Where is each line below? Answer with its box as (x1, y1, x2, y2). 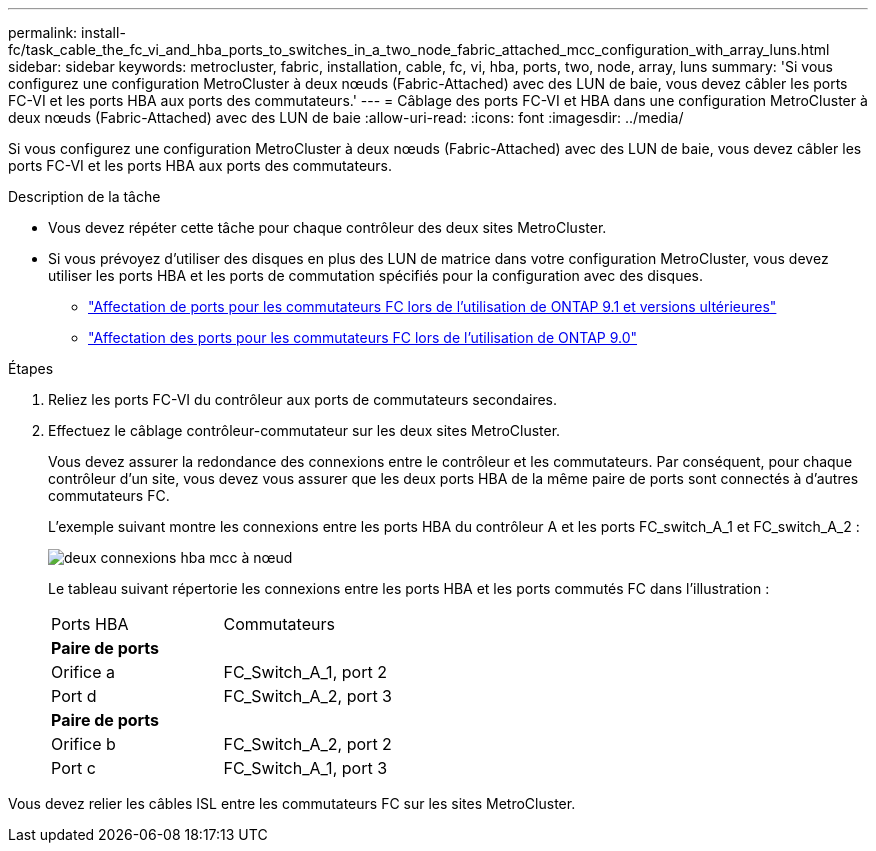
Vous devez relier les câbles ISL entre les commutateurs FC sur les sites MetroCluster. (8, 795, 576, 812)
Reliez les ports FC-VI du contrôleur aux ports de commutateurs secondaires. (48, 391, 558, 408)
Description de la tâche (8, 188, 161, 205)
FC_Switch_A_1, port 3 (223, 758, 388, 778)
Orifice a (51, 662, 116, 682)
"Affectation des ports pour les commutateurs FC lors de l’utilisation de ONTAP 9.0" (88, 329, 638, 346)
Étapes (8, 360, 54, 377)
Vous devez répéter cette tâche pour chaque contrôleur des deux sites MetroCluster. (48, 219, 607, 236)
